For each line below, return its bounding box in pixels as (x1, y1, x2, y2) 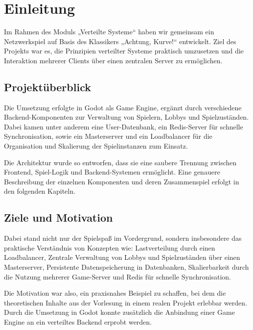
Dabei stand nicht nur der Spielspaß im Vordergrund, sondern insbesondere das (4, 233, 242, 243)
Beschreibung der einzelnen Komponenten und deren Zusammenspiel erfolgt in (4, 176, 239, 186)
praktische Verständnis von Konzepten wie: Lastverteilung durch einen (4, 242, 215, 253)
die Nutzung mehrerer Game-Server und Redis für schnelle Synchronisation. (4, 271, 231, 281)
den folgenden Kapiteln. (4, 186, 75, 196)
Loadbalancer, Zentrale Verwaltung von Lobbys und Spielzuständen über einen (4, 252, 240, 262)
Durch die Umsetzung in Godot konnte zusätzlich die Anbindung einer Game (4, 307, 235, 317)
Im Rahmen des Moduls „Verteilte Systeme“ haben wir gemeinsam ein (4, 26, 214, 37)
